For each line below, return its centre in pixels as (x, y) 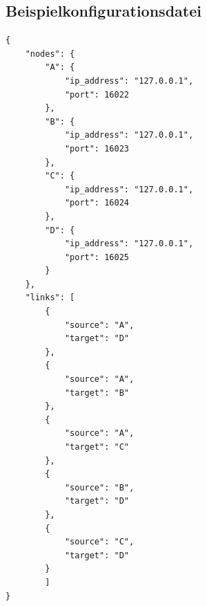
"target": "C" (97, 447)
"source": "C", (99, 542)
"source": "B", (99, 487)
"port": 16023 (97, 148)
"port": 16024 (97, 203)
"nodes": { (50, 54)
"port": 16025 (97, 257)
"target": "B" (97, 393)
